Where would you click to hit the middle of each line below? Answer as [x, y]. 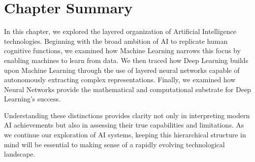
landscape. [20, 154]
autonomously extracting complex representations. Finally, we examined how [120, 80]
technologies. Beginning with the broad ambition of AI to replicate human [116, 41]
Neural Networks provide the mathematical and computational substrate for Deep [127, 89]
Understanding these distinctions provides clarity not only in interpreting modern [127, 115]
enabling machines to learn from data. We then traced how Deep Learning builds [126, 60]
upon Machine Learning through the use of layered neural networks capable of [122, 70]
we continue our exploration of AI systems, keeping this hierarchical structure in [125, 135]
